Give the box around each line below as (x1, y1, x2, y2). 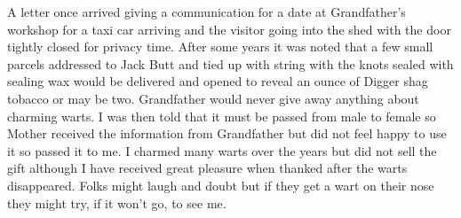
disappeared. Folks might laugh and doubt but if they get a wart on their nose (7, 175, 434, 194)
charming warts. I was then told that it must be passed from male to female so (7, 106, 436, 125)
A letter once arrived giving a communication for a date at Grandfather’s (7, 3, 406, 20)
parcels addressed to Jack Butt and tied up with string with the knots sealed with (7, 54, 454, 73)
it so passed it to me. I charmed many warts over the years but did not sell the (7, 141, 437, 160)
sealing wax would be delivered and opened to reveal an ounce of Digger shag (7, 72, 428, 90)
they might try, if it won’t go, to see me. (7, 193, 227, 212)
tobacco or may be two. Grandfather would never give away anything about (7, 89, 419, 107)
